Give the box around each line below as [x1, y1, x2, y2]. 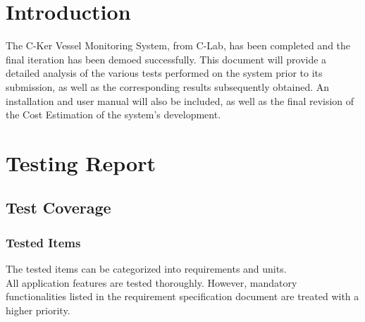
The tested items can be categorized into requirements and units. [6, 261, 287, 276]
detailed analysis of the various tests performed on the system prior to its [6, 66, 323, 80]
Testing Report [6, 148, 156, 177]
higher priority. [6, 302, 70, 317]
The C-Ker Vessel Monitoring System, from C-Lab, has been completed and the [6, 38, 351, 53]
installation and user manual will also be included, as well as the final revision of [6, 93, 354, 108]
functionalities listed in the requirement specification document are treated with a [6, 289, 359, 304]
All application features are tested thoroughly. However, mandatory [6, 275, 297, 290]
